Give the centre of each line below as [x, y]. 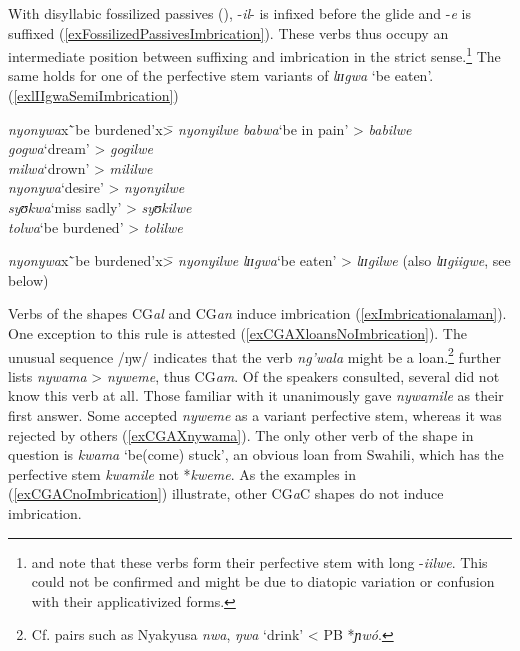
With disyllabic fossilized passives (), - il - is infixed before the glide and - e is [240, 13]
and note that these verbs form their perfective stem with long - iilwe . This [259, 561]
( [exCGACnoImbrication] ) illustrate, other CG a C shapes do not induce [226, 493]
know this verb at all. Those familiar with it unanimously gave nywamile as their [256, 395]
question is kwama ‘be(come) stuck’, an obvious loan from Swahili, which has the [256, 454]
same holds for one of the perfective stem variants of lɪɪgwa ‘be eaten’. [221, 75]
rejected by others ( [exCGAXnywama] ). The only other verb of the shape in [241, 434]
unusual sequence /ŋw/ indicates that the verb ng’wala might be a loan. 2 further [255, 355]
